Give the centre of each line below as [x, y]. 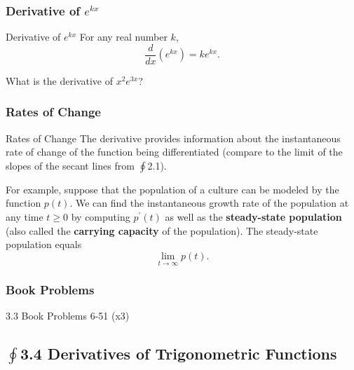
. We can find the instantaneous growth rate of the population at [209, 203]
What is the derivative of [59, 80]
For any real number [123, 37]
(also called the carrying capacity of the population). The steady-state [162, 230]
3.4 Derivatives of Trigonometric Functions [178, 354]
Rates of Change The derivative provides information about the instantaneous [173, 138]
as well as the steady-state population [253, 217]
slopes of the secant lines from [70, 165]
